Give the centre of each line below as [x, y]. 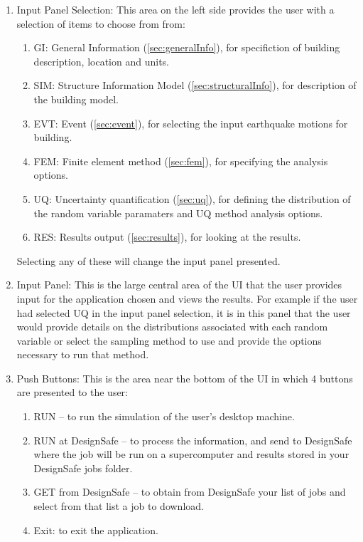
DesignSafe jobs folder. [83, 468]
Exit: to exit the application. [96, 530]
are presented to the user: [72, 392]
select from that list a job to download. [119, 506]
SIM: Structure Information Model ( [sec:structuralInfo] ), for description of [195, 85]
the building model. [76, 99]
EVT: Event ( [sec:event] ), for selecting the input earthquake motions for [191, 123]
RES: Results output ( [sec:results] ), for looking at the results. [167, 237]
